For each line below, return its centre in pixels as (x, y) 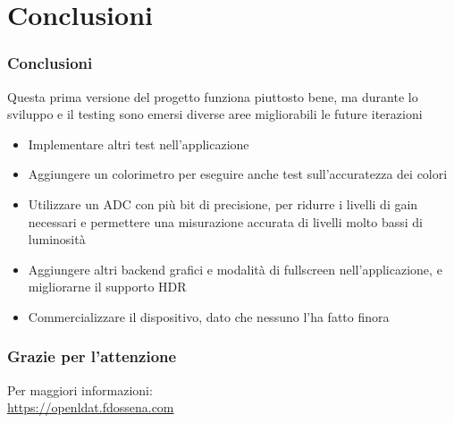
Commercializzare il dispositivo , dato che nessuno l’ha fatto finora (209, 316)
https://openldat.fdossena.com (91, 407)
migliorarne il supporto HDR (107, 287)
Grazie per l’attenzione (92, 356)
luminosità (57, 239)
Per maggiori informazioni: (80, 389)
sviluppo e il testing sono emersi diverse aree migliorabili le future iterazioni (215, 114)
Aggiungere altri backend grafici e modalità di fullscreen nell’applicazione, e (235, 269)
